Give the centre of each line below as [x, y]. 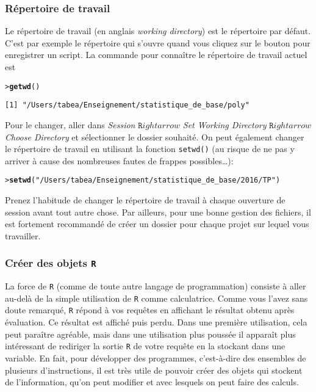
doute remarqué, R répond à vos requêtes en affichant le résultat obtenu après [150, 310]
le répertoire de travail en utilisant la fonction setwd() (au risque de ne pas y [150, 149]
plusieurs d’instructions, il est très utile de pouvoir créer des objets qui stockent [154, 370]
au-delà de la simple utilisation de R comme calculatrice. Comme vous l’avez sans [156, 298]
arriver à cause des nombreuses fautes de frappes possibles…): [119, 160]
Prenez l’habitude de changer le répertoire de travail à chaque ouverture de [145, 200]
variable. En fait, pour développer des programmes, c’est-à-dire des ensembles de [156, 358]
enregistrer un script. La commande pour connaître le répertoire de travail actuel [156, 55]
